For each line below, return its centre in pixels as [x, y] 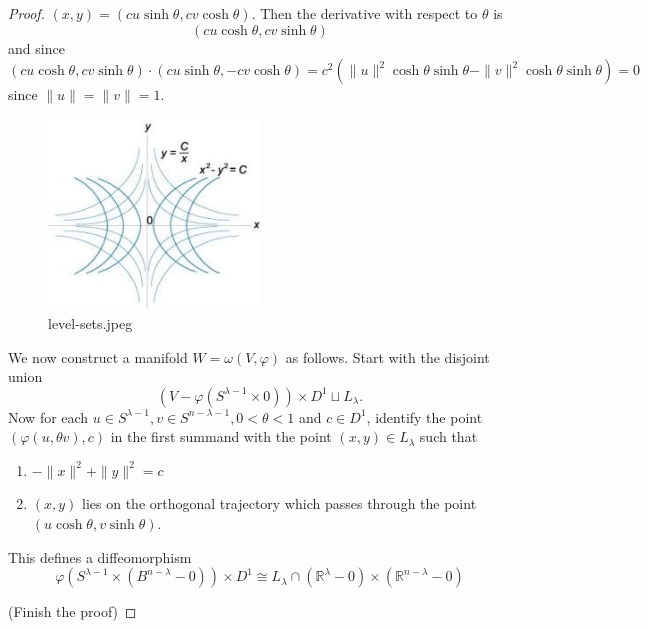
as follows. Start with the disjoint [387, 356]
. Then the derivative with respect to [364, 13]
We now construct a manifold [98, 356]
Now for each [48, 416]
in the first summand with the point [221, 436]
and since [36, 47]
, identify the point [424, 416]
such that [448, 436]
